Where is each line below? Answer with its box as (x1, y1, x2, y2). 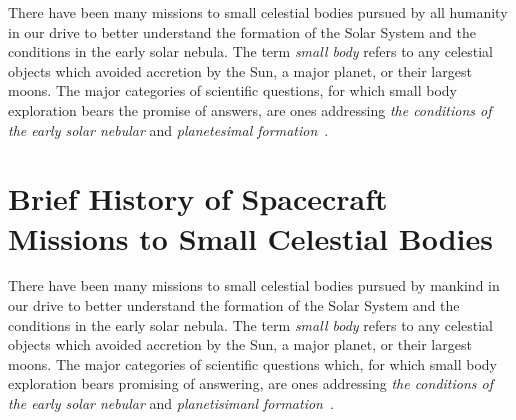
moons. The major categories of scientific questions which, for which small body (8, 353, 498, 374)
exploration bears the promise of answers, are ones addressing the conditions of (8, 99, 492, 120)
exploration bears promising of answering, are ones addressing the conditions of (8, 373, 493, 394)
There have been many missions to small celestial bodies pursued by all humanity (8, 2, 508, 22)
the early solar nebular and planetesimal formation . (8, 119, 329, 140)
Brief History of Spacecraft (8, 178, 388, 219)
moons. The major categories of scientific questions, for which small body (8, 80, 457, 101)
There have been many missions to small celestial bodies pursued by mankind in (8, 275, 500, 296)
